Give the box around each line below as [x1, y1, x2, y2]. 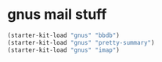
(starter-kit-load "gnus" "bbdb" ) [7, 31, 121, 39]
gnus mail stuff [7, 5, 107, 24]
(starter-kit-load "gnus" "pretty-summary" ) [7, 38, 155, 46]
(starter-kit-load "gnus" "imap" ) [7, 46, 121, 54]
